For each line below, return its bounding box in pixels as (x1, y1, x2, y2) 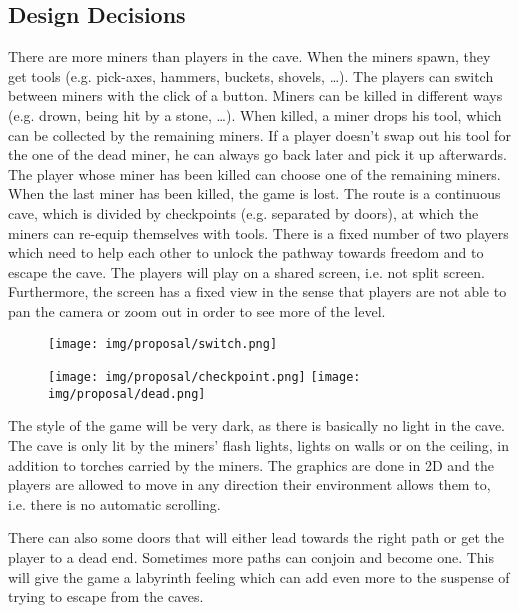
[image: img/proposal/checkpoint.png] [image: (48, 370, 361, 385)
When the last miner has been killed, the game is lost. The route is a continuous (8, 183, 501, 204)
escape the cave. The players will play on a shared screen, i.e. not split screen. (8, 261, 485, 282)
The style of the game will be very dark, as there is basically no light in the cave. (8, 415, 505, 436)
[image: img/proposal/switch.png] (48, 336, 278, 351)
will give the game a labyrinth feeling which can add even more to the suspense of (8, 566, 510, 587)
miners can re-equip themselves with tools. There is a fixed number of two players (8, 222, 509, 243)
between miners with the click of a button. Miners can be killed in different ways (8, 85, 503, 106)
